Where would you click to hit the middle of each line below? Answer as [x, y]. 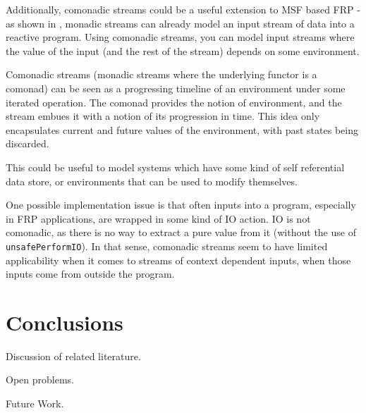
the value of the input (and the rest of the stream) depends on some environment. [183, 50]
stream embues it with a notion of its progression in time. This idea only [163, 116]
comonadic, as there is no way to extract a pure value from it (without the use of [181, 232]
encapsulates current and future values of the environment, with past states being [182, 129]
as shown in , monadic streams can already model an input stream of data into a [180, 23]
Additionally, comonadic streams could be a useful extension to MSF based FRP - [183, 9]
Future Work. [35, 403]
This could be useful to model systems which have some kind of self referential [175, 167]
